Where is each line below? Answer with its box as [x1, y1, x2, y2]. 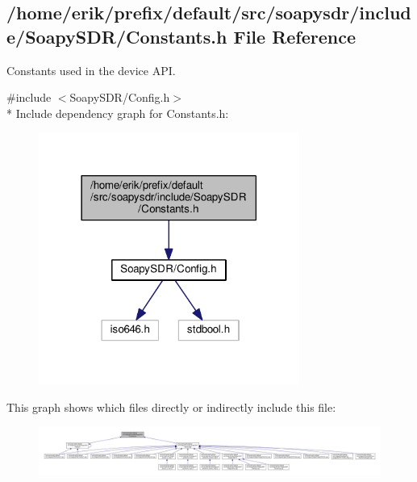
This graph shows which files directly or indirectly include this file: [6, 398, 336, 415]
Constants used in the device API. [6, 61, 176, 78]
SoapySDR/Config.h [69, 89, 170, 106]
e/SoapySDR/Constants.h [6, 23, 227, 48]
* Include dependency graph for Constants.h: [6, 104, 229, 121]
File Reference [233, 23, 357, 48]
